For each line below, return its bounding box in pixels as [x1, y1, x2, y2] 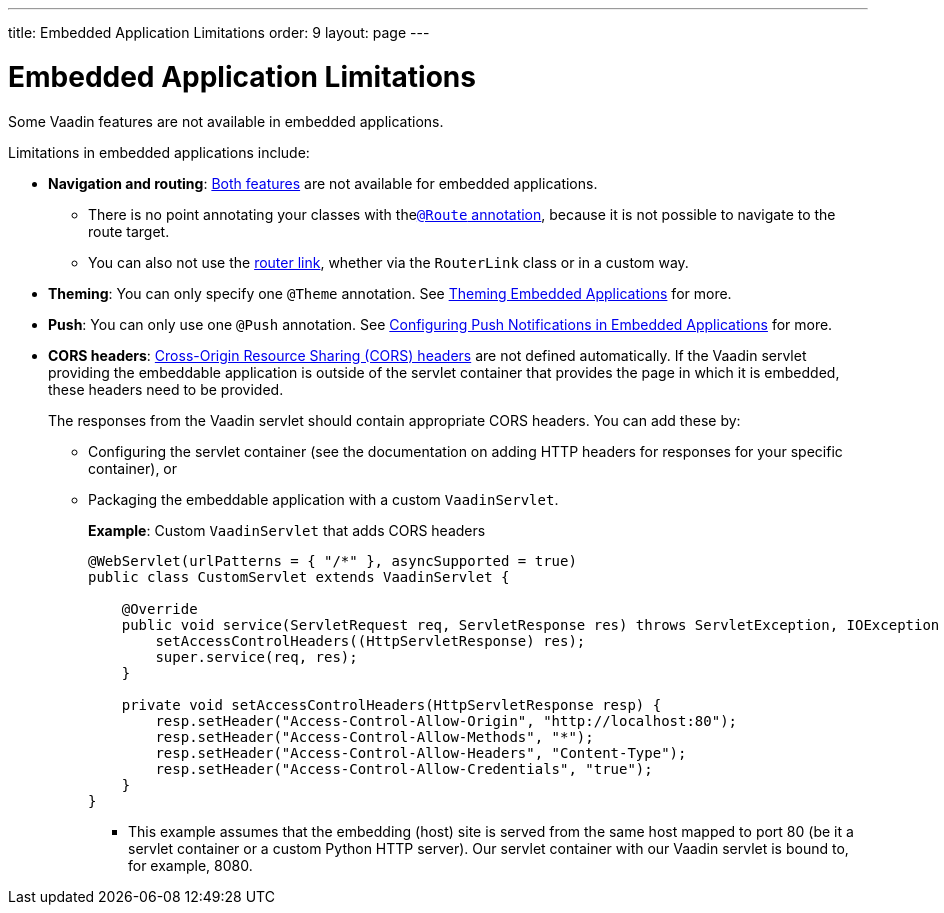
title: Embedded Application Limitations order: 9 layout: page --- [8, 24, 430, 41]
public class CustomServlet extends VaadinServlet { [88, 568, 510, 585]
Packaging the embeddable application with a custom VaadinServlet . [88, 490, 559, 508]
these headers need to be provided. [48, 380, 284, 398]
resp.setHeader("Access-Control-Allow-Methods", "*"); [155, 728, 594, 745]
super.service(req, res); [155, 648, 358, 665]
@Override [121, 600, 198, 617]
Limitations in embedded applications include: [8, 143, 310, 161]
